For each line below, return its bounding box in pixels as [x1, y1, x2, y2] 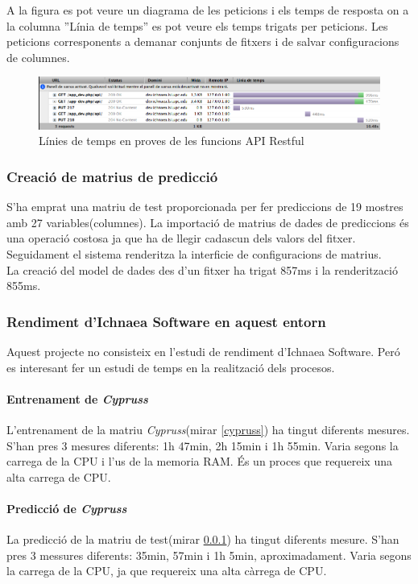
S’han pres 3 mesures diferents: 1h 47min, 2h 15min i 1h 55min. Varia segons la [6, 437, 399, 454]
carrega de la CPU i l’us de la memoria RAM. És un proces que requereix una [6, 453, 392, 470]
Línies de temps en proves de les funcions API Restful [39, 132, 304, 149]
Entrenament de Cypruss [6, 390, 148, 407]
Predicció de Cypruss [6, 499, 127, 516]
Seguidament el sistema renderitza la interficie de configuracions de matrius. [6, 246, 382, 263]
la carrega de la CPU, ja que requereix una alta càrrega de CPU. [6, 562, 327, 579]
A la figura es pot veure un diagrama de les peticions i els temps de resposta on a [6, 2, 409, 18]
